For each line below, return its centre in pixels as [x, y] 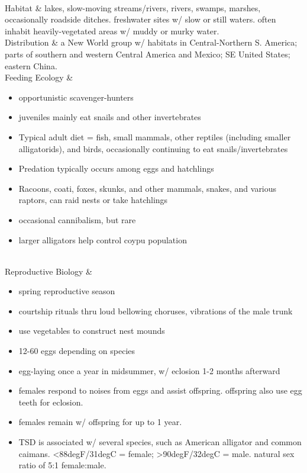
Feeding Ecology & [39, 77]
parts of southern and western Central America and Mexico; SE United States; [148, 54]
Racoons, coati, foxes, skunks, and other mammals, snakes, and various [148, 188]
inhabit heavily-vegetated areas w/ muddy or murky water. [112, 30]
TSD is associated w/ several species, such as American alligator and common [160, 442]
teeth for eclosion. [51, 402]
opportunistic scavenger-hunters [76, 97]
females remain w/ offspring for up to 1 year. [100, 422]
